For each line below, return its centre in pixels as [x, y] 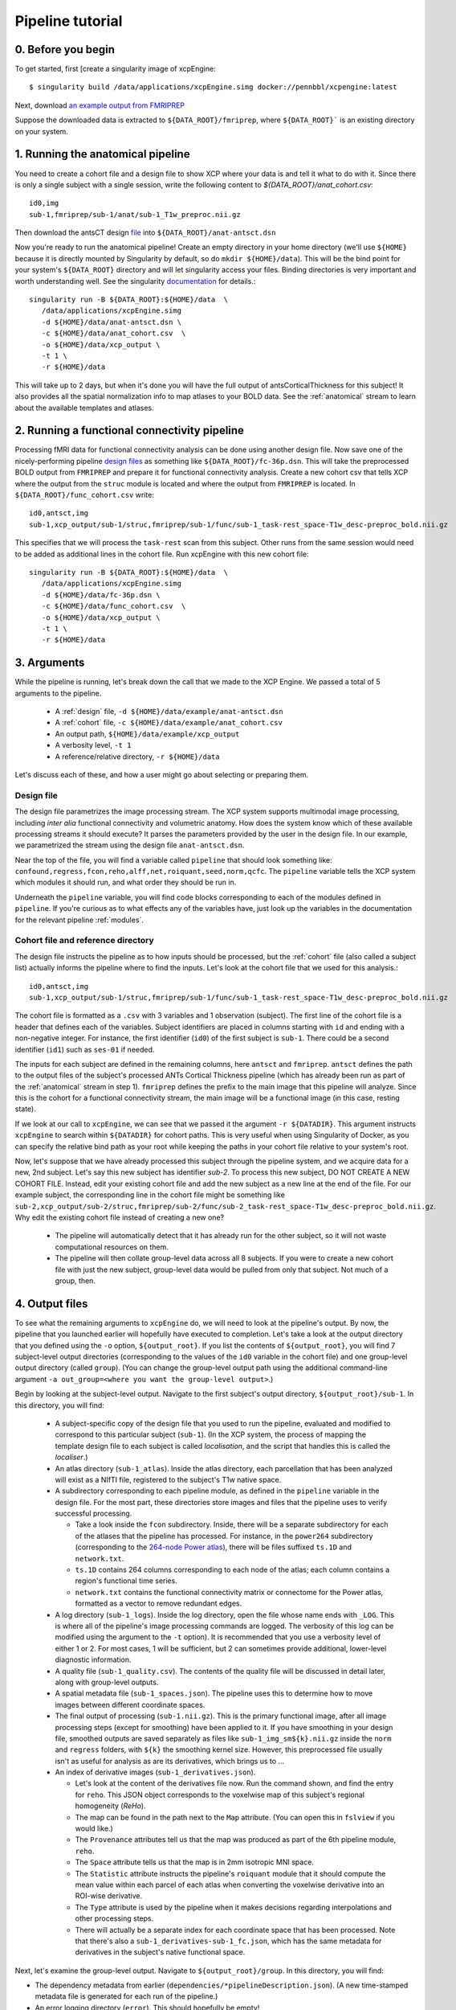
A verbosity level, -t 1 [93, 745]
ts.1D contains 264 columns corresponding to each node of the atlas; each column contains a [232, 1570]
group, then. [75, 1280]
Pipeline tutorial [69, 21]
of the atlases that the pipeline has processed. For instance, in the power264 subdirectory [224, 1536]
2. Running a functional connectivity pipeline [130, 431]
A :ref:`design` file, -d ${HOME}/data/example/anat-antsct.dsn [169, 712]
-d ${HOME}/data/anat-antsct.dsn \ [112, 322]
